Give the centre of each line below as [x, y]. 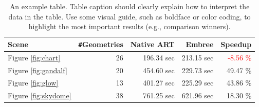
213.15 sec [198, 57]
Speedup [236, 44]
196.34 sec [159, 57]
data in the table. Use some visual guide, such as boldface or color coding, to [129, 16]
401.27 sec [159, 83]
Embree [200, 44]
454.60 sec [159, 70]
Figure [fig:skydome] [40, 95]
